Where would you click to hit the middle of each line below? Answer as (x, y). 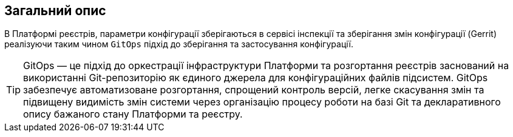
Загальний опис (55, 11)
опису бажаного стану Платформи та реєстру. (133, 114)
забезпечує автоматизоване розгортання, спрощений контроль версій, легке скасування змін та (254, 90)
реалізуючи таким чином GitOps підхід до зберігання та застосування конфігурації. (179, 44)
